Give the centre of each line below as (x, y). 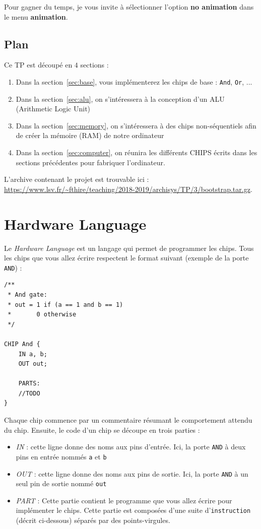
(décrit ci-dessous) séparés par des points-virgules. (93, 520)
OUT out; (33, 364)
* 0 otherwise (42, 315)
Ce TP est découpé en (38, 65)
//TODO (29, 393)
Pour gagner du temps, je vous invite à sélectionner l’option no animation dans (129, 7)
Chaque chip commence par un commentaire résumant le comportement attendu (128, 420)
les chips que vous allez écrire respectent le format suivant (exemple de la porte (126, 258)
